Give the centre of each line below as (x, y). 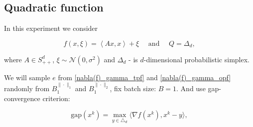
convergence (22, 98)
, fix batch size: (133, 88)
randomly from (27, 88)
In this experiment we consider (51, 28)
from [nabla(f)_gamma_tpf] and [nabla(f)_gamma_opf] (144, 77)
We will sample (27, 77)
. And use (191, 88)
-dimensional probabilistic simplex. (196, 59)
